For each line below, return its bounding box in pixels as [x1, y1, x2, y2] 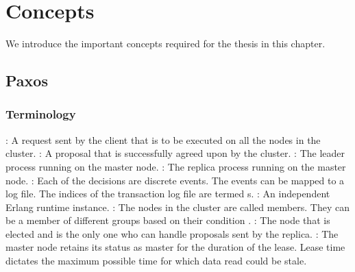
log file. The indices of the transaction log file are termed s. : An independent [5, 186, 330, 201]
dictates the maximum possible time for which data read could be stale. [5, 254, 307, 268]
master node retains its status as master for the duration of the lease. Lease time [5, 240, 345, 254]
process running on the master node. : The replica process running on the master [5, 159, 346, 173]
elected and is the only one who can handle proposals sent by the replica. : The [5, 226, 339, 240]
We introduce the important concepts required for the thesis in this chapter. [5, 36, 326, 51]
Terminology [5, 106, 76, 123]
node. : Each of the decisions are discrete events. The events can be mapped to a [5, 173, 345, 187]
